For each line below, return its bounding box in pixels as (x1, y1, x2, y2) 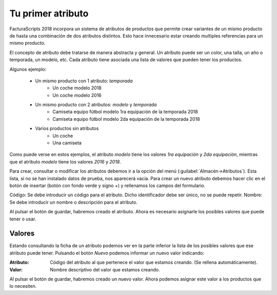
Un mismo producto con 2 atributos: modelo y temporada (35, 102, 157, 108)
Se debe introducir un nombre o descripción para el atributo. (9, 199, 138, 205)
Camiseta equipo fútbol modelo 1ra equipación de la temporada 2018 (52, 108, 199, 115)
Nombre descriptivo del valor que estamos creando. (50, 266, 160, 272)
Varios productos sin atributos (35, 125, 99, 132)
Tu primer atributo (9, 8, 89, 19)
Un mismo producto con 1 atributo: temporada (35, 78, 133, 84)
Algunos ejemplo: (9, 66, 47, 72)
